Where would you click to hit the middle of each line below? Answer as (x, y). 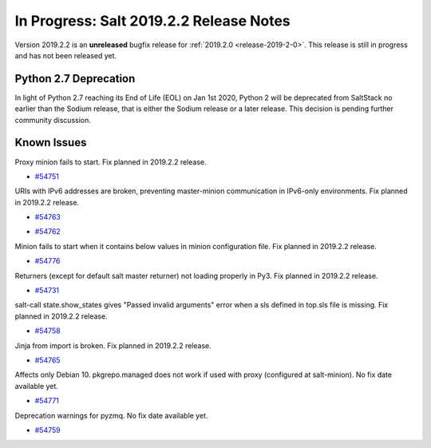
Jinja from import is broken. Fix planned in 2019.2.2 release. (113, 345)
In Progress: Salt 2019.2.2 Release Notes (152, 21)
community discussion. (53, 120)
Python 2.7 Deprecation (75, 79)
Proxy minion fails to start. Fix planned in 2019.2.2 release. (111, 162)
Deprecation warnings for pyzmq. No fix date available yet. (111, 415)
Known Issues (51, 143)
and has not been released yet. (66, 55)
